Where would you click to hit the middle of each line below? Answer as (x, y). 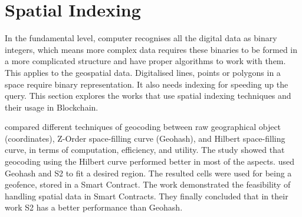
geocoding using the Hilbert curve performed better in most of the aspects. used (150, 161)
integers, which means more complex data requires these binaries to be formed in (151, 49)
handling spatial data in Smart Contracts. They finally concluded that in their (147, 196)
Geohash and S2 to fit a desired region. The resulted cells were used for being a (148, 173)
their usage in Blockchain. (52, 107)
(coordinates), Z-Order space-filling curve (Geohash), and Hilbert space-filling (145, 138)
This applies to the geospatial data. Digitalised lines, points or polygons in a (143, 72)
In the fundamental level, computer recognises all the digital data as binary (141, 38)
